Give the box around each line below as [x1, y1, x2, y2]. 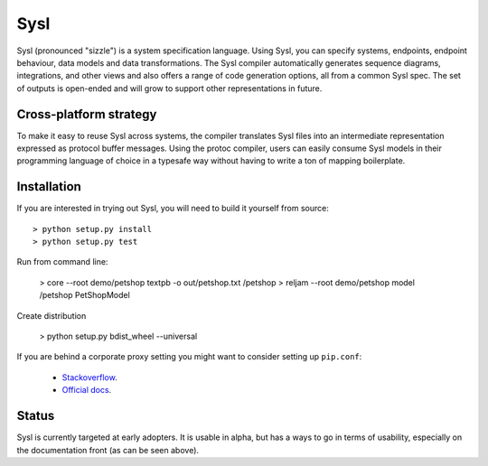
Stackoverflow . [61, 371, 117, 383]
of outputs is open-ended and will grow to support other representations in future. [16, 82, 323, 94]
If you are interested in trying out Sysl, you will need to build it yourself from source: [16, 203, 329, 214]
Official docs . [61, 385, 112, 396]
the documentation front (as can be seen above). [16, 444, 199, 455]
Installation [16, 179, 81, 194]
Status [16, 408, 55, 424]
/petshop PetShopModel [39, 290, 130, 301]
